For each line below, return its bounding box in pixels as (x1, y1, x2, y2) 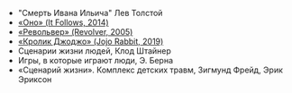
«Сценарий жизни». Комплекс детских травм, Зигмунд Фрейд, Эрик (17, 64, 284, 75)
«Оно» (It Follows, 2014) (17, 17, 110, 28)
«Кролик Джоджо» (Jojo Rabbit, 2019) (17, 36, 164, 46)
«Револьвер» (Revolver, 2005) (17, 27, 133, 37)
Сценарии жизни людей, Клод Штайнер (17, 46, 171, 56)
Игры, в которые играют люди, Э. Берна (17, 55, 174, 65)
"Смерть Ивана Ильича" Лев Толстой (17, 8, 163, 18)
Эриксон (17, 74, 52, 84)
